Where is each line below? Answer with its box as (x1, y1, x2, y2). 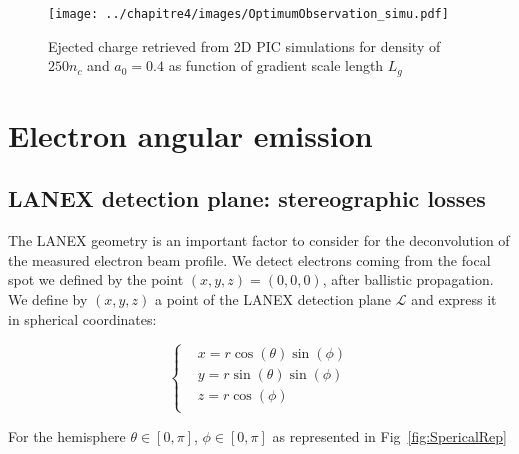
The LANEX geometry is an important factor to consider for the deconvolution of (8, 230, 510, 251)
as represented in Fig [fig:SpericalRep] (272, 425, 507, 446)
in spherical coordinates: (8, 308, 157, 329)
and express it (411, 289, 497, 310)
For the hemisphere (8, 425, 126, 446)
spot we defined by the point (8, 269, 184, 290)
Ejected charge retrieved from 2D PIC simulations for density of (48, 35, 441, 56)
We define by (8, 289, 88, 310)
